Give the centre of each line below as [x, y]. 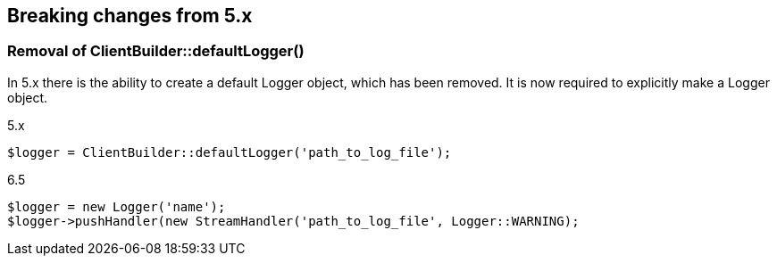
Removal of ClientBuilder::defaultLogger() [156, 51]
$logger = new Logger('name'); [117, 206]
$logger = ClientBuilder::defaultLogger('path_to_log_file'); [230, 152]
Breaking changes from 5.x [130, 16]
